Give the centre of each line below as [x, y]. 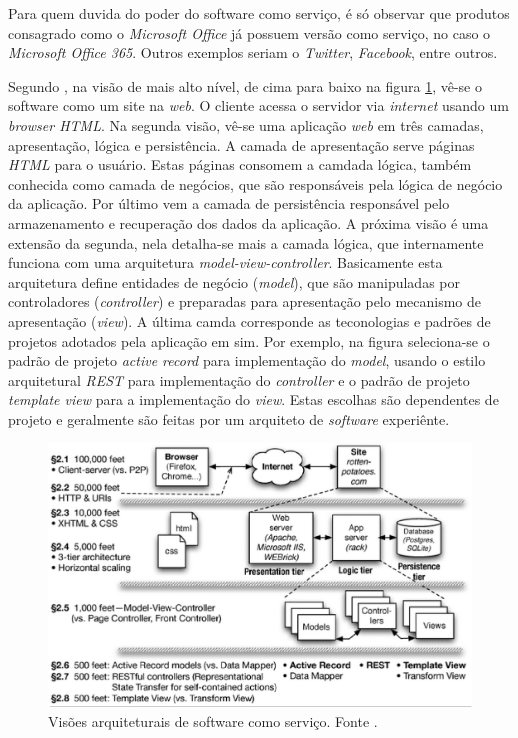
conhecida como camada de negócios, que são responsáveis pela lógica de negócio [255, 183]
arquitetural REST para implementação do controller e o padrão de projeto [239, 379]
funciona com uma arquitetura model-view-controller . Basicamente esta [225, 262]
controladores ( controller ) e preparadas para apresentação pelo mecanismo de [245, 301]
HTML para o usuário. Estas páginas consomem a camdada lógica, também [240, 164]
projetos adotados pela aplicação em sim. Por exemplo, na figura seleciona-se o [249, 340]
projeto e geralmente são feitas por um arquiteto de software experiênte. [229, 418]
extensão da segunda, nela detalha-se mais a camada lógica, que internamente [246, 242]
